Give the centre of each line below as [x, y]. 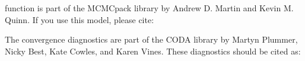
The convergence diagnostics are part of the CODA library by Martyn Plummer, [151, 39]
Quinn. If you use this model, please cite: [80, 19]
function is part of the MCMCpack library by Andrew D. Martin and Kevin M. [149, 8]
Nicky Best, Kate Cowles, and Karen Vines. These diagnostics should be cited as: [153, 51]
